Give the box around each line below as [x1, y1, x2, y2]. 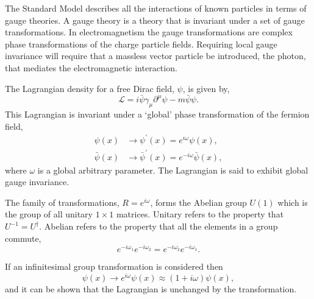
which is [277, 195, 308, 208]
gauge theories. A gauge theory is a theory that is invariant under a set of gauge [5, 13, 305, 26]
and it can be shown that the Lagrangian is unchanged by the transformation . [5, 282, 297, 295]
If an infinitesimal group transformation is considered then [5, 260, 223, 273]
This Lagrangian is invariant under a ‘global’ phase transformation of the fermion [5, 108, 310, 121]
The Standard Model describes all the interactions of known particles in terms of [5, 2, 307, 14]
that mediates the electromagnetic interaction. [5, 61, 177, 74]
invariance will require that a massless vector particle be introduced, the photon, [5, 49, 306, 62]
